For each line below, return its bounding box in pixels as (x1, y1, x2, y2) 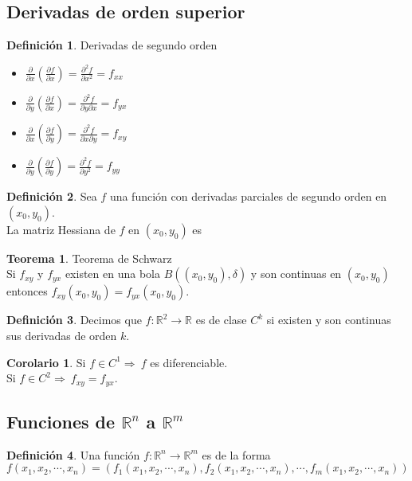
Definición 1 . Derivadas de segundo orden (6, 37, 218, 53)
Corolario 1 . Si (6, 354, 86, 370)
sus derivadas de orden (6, 327, 117, 344)
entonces (6, 283, 48, 299)
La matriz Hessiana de (6, 221, 116, 237)
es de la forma (202, 446, 271, 463)
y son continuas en (250, 265, 342, 282)
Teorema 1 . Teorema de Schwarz (6, 249, 172, 266)
